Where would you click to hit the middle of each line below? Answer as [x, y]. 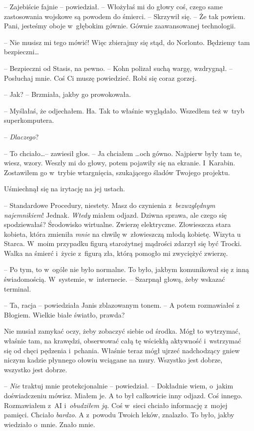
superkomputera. [29, 120]
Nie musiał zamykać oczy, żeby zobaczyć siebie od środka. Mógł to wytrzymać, [122, 331]
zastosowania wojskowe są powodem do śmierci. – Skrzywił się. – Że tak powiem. [125, 16]
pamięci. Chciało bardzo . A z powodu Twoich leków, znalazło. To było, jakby [119, 415]
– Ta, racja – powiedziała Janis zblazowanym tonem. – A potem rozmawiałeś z [122, 305]
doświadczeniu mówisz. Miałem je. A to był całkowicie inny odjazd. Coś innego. [123, 395]
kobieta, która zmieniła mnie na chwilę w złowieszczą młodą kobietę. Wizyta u [122, 234]
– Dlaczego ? [21, 136]
